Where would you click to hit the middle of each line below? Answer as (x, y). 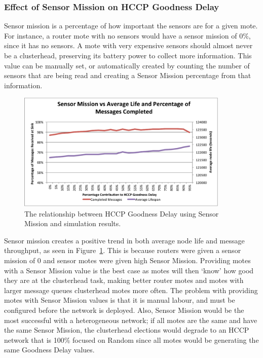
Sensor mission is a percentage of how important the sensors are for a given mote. (131, 26)
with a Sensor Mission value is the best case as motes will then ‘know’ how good (129, 270)
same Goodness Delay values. (49, 350)
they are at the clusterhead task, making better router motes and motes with (124, 280)
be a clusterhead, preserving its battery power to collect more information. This (128, 55)
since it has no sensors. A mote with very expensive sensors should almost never (128, 45)
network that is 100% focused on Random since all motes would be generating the (131, 339)
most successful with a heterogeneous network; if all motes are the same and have (131, 320)
